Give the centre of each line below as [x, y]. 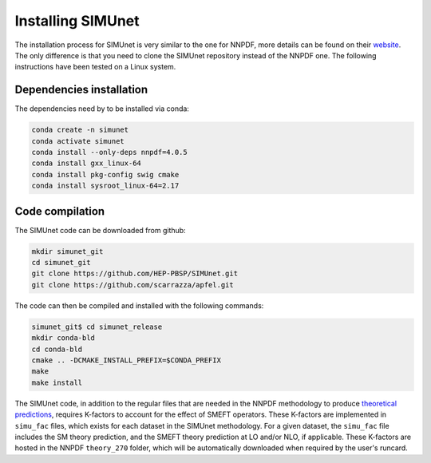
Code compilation [60, 211]
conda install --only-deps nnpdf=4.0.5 [109, 152]
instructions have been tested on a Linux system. [95, 67]
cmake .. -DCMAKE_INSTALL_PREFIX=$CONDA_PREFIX [126, 360]
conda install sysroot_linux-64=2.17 [105, 186]
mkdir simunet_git [67, 251]
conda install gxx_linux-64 [86, 163]
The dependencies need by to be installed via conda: [102, 109]
